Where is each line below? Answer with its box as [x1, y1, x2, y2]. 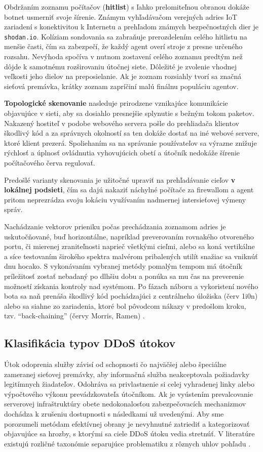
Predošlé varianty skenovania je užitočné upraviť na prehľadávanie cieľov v [4, 174, 236, 185]
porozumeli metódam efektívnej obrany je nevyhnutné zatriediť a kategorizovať [4, 418, 250, 429]
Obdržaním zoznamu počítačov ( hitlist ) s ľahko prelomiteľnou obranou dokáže [4, 2, 249, 12]
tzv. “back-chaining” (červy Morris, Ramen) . [4, 310, 145, 321]
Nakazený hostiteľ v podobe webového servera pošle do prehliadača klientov [4, 117, 239, 128]
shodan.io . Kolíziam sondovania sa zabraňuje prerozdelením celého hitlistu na [4, 31, 247, 42]
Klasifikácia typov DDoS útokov [4, 335, 176, 351]
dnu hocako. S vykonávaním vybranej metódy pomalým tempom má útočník [4, 261, 242, 271]
